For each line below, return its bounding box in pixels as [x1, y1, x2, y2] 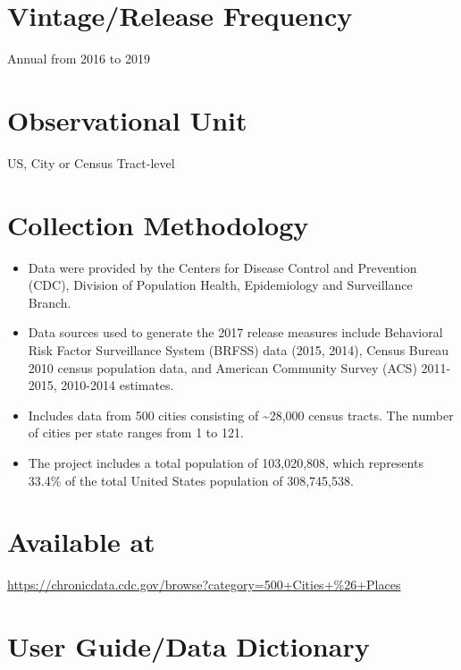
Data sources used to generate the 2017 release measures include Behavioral [28, 323, 443, 342]
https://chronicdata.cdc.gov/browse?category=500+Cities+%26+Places [7, 575, 401, 594]
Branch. [28, 293, 71, 311]
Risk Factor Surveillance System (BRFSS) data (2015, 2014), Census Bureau [28, 340, 448, 359]
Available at [7, 523, 155, 560]
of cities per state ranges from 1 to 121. [28, 423, 244, 442]
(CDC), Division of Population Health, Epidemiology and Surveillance [28, 276, 413, 294]
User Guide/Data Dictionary [7, 628, 370, 664]
